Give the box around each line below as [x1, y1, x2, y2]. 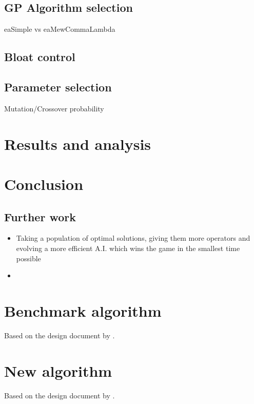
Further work [4, 208, 76, 224]
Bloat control [4, 49, 75, 65]
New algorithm [4, 360, 112, 381]
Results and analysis [4, 133, 151, 154]
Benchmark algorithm [4, 300, 162, 321]
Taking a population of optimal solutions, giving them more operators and [16, 233, 250, 243]
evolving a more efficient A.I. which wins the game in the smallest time [16, 242, 240, 253]
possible [16, 253, 41, 263]
